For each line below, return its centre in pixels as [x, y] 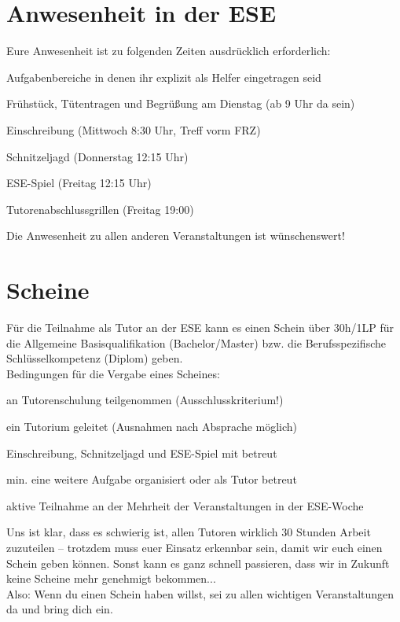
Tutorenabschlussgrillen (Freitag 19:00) [100, 209]
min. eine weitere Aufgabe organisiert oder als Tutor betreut [152, 479]
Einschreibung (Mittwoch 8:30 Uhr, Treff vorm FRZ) [134, 129]
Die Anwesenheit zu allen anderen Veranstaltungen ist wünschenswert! [176, 236]
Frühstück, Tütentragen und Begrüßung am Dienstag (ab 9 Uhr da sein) [181, 103]
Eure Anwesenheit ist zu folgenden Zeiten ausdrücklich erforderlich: [169, 51]
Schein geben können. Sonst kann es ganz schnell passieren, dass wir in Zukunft [198, 563]
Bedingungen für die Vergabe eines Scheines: [113, 373]
